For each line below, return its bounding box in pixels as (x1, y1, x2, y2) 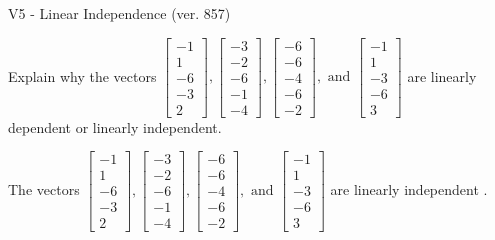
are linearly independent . (330, 178, 488, 199)
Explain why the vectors (8, 65, 157, 86)
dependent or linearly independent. (8, 116, 222, 137)
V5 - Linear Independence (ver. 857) (8, 3, 231, 23)
